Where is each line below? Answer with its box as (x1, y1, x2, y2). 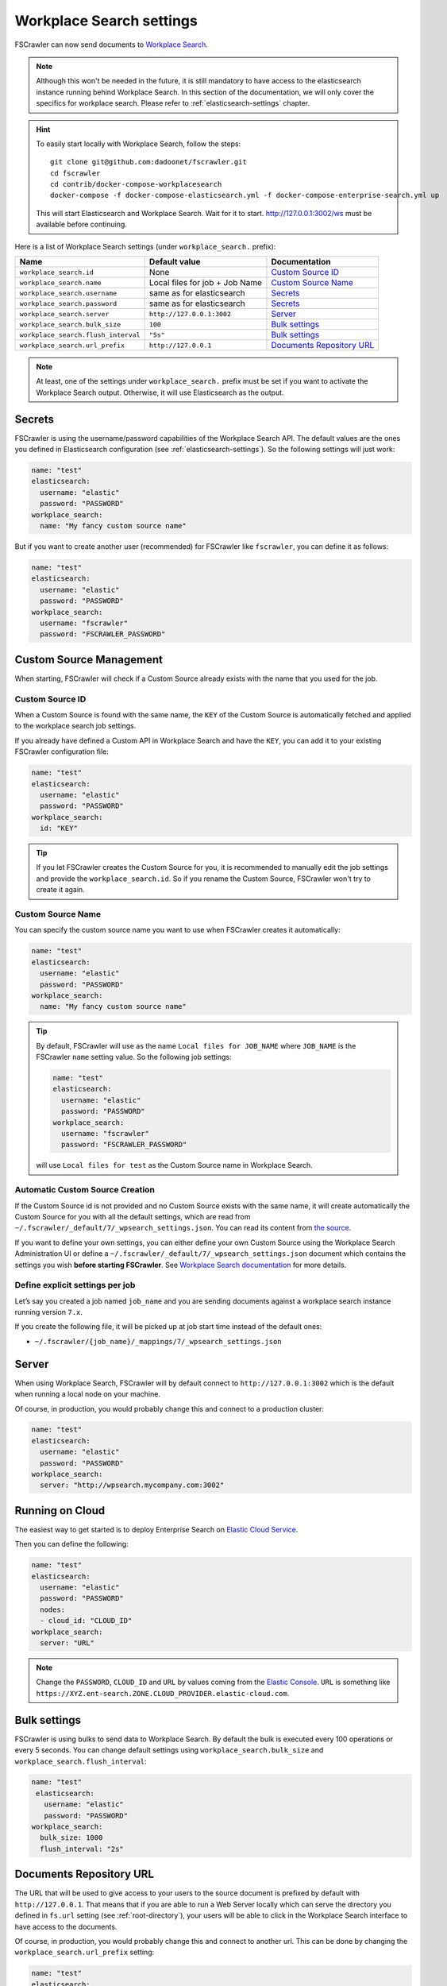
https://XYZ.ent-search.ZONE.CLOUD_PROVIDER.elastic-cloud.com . (36, 1688, 290, 1698)
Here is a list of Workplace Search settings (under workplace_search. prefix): (14, 241, 276, 251)
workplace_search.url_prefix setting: (14, 1947, 155, 1957)
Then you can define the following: (14, 1540, 129, 1549)
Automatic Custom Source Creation (14, 1184, 155, 1196)
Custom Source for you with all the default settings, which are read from (14, 1211, 251, 1221)
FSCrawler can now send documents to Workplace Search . (14, 40, 208, 49)
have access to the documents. (14, 1922, 118, 1931)
